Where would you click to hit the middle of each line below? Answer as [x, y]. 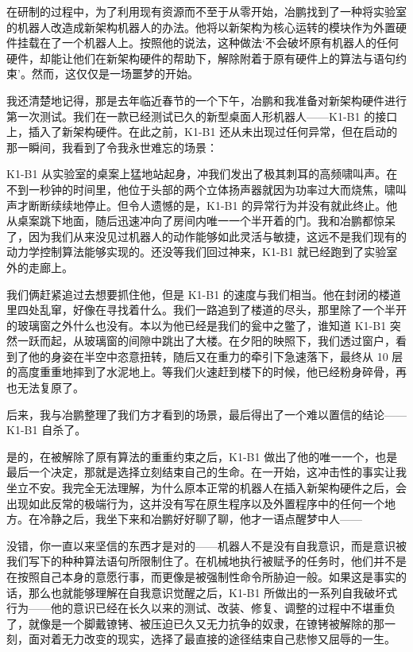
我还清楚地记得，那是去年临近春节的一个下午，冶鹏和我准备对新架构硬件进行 [206, 100]
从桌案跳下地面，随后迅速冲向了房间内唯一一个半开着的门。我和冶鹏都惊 [195, 221]
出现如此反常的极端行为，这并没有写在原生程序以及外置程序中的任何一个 [195, 503]
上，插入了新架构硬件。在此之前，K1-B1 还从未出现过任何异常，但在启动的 [202, 132]
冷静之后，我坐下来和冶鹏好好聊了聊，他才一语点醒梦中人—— [201, 519]
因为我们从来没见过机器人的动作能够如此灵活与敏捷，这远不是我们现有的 [217, 236]
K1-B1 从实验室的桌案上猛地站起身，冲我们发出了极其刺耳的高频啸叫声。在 [202, 174]
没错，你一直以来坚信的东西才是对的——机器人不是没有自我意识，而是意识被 [206, 545]
